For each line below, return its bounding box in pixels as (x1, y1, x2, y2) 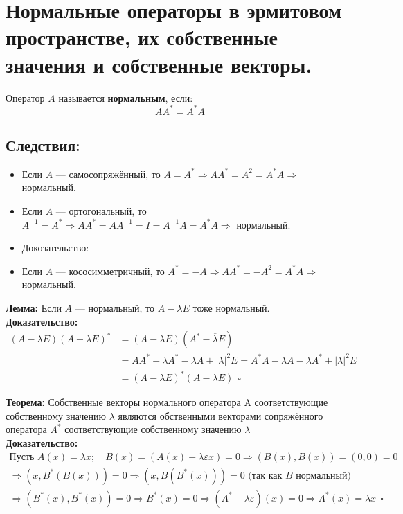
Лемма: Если (6, 300, 62, 314)
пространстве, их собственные (6, 23, 278, 51)
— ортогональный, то (55, 203, 147, 218)
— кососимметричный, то (55, 263, 165, 278)
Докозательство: (21, 240, 89, 255)
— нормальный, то (75, 300, 155, 314)
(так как (248, 470, 283, 481)
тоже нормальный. (192, 300, 270, 314)
